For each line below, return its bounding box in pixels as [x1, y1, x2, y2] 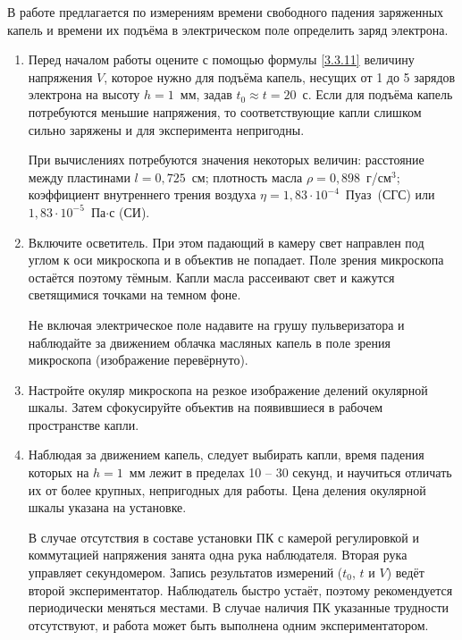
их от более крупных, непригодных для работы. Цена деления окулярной [28, 480, 426, 499]
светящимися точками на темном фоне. [28, 285, 241, 304]
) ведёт [386, 563, 424, 582]
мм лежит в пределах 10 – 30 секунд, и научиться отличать [129, 463, 452, 482]
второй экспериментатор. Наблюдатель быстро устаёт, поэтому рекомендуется [28, 580, 453, 599]
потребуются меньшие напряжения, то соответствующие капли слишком [28, 102, 422, 121]
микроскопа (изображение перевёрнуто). [28, 350, 248, 369]
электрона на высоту [28, 85, 140, 104]
